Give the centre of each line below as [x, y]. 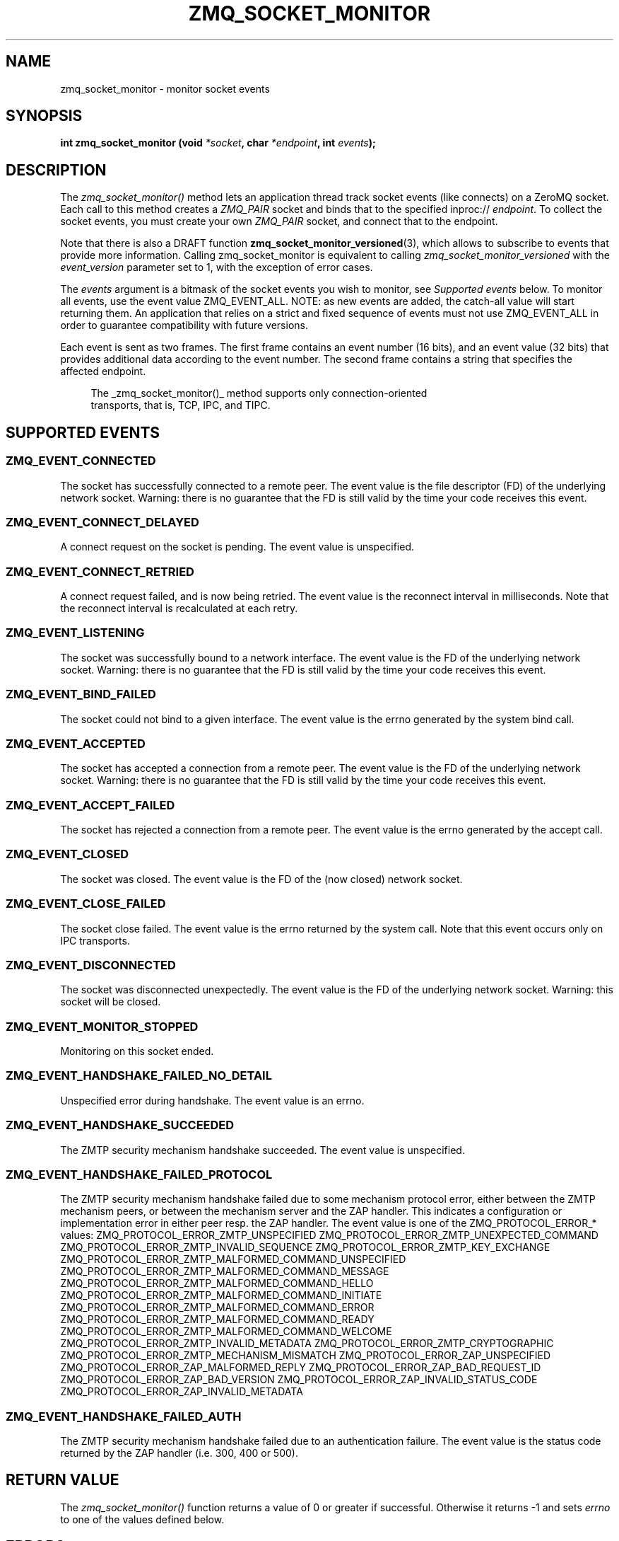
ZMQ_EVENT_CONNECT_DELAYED [102, 522]
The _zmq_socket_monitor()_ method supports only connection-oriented [259, 393]
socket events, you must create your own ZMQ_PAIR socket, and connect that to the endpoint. [279, 221]
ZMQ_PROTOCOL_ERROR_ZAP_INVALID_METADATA [182, 1392]
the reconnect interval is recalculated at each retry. [179, 608]
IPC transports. [95, 940]
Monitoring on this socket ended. [137, 1051]
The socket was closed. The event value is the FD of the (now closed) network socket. [261, 879]
